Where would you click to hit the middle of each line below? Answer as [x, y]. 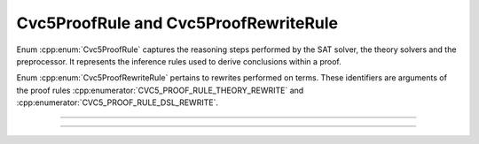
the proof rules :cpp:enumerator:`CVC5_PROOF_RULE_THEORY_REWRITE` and [160, 90]
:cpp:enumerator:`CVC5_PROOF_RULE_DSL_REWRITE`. [118, 102]
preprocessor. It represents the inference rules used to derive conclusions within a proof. [179, 61]
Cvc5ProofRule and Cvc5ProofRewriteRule [177, 23]
